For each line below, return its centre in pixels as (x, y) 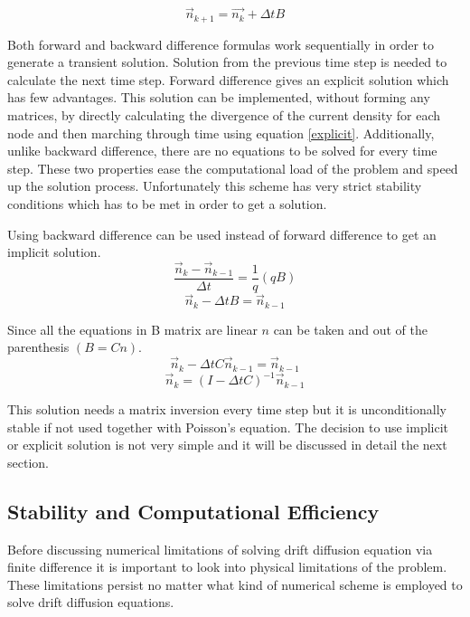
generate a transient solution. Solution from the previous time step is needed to (227, 62)
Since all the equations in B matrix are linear (132, 329)
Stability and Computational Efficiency (193, 511)
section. (28, 462)
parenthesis (38, 347)
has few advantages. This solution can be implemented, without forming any (219, 97)
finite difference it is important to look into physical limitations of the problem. (227, 567)
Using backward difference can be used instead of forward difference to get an (222, 234)
